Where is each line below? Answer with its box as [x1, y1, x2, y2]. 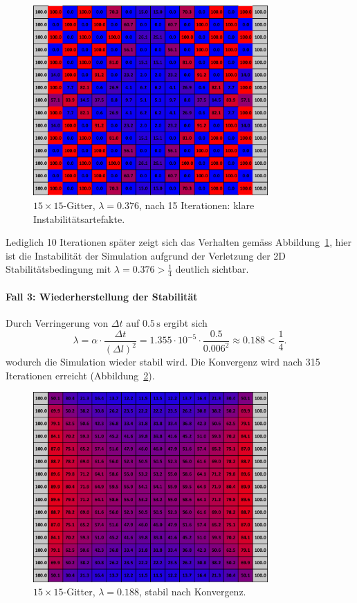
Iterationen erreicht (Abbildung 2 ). [6, 368, 155, 382]
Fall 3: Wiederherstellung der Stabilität [6, 289, 198, 303]
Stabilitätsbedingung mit [6, 262, 111, 276]
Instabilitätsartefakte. [33, 211, 125, 226]
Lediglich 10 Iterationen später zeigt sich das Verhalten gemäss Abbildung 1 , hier [6, 235, 352, 249]
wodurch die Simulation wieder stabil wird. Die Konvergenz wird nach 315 [6, 354, 320, 369]
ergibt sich [163, 316, 208, 330]
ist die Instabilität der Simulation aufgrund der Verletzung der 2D [6, 248, 286, 262]
